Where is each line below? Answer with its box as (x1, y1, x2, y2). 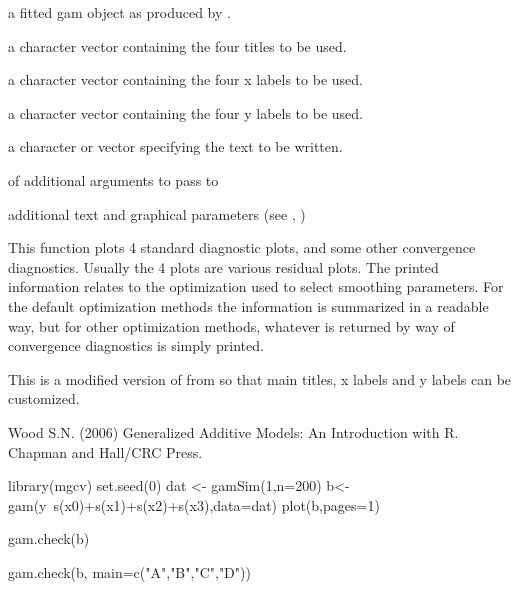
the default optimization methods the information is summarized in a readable (8, 295, 489, 316)
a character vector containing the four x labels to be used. (8, 69, 363, 90)
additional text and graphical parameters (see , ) (8, 203, 306, 224)
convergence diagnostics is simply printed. (8, 335, 264, 356)
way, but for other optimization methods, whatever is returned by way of (8, 315, 455, 336)
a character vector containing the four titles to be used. (8, 35, 347, 56)
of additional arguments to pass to (8, 169, 219, 190)
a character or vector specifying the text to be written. (8, 136, 343, 157)
